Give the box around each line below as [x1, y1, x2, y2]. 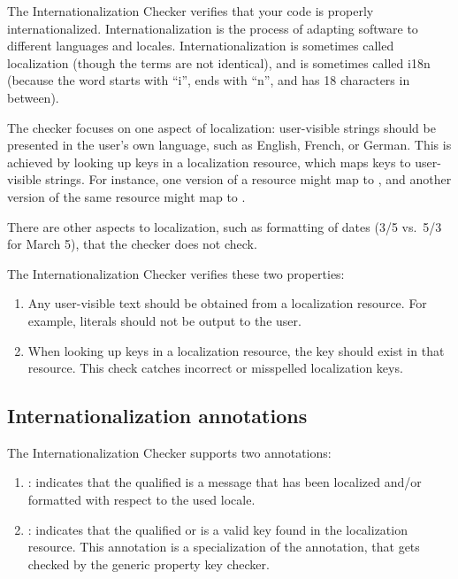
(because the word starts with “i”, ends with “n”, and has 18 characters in [7, 71, 410, 89]
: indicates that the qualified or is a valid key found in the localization [27, 520, 408, 538]
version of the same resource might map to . [7, 187, 246, 205]
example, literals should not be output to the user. [27, 311, 302, 329]
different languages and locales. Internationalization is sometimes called [7, 36, 394, 55]
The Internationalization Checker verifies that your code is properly [7, 2, 374, 19]
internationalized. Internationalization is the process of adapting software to [7, 19, 418, 37]
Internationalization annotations [7, 402, 308, 429]
